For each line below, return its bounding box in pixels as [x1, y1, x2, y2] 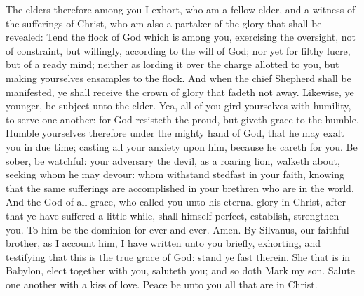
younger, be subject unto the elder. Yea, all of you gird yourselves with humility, [6, 98, 351, 113]
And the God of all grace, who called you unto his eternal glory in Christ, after [6, 194, 346, 209]
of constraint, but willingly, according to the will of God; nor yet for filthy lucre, [6, 43, 351, 58]
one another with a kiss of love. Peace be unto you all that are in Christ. [6, 276, 318, 291]
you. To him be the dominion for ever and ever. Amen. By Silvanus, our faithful [6, 222, 349, 236]
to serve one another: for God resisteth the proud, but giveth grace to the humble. [6, 112, 359, 126]
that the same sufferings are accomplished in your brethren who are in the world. [6, 180, 354, 195]
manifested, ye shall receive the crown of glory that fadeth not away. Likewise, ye [6, 84, 354, 99]
